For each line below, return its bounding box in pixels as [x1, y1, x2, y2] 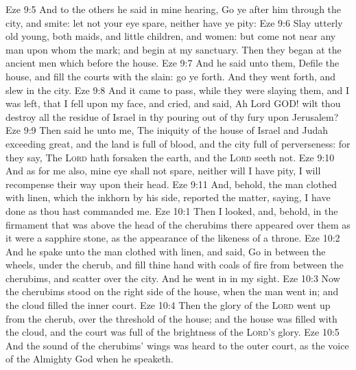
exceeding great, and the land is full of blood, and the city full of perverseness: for [5, 136, 351, 150]
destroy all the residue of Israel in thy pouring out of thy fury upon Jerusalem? [5, 109, 339, 124]
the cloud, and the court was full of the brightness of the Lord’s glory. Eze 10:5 [5, 325, 340, 339]
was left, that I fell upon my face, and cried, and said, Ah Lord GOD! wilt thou [5, 96, 341, 111]
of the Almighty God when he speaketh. [5, 351, 174, 366]
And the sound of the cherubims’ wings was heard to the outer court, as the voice [5, 338, 349, 352]
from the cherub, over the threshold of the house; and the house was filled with [5, 311, 337, 325]
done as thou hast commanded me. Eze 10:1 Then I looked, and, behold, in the [5, 203, 338, 218]
